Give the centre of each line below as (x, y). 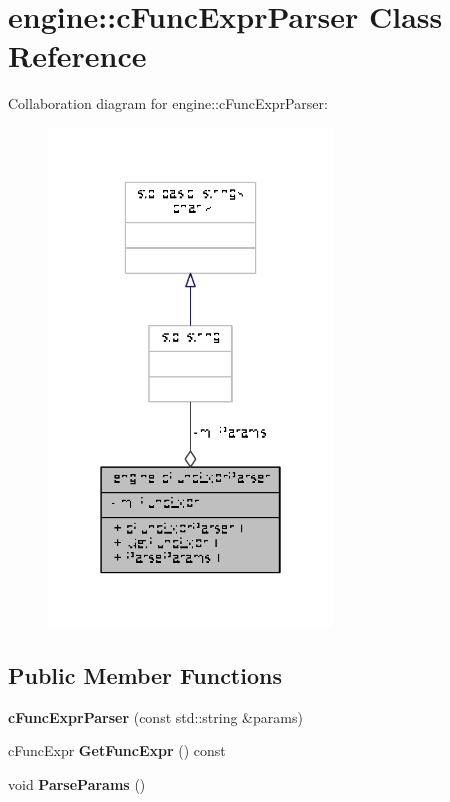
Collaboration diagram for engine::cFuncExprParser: (168, 103)
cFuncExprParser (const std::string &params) (155, 716)
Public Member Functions (145, 674)
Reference (77, 55)
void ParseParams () (77, 783)
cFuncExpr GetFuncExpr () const (117, 750)
